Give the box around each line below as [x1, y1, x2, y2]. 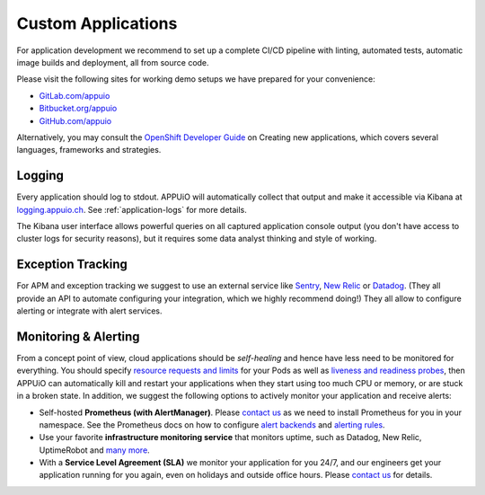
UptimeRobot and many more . [39, 445, 150, 455]
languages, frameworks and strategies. [16, 145, 162, 155]
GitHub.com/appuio [39, 115, 112, 126]
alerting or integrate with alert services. [16, 305, 163, 316]
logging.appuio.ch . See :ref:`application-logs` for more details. [16, 204, 247, 215]
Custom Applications [16, 13, 178, 33]
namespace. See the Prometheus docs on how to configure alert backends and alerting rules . [39, 419, 385, 430]
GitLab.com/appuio [39, 90, 110, 101]
